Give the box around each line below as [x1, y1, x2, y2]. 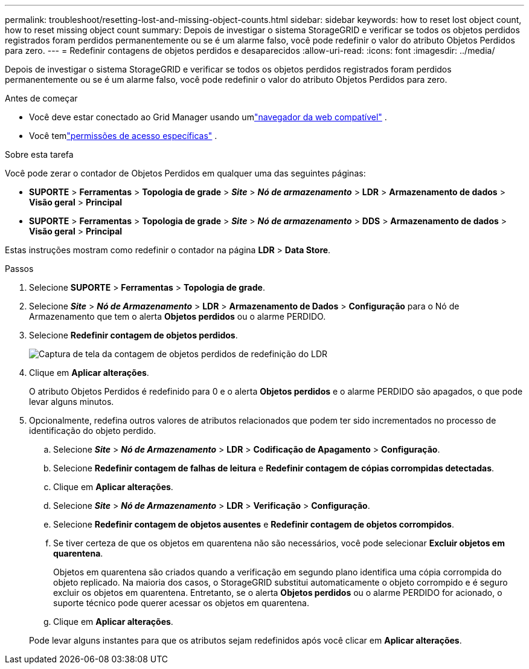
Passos [5, 263, 34, 274]
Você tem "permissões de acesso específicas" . [29, 131, 217, 141]
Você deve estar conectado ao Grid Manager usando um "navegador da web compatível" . [29, 112, 387, 122]
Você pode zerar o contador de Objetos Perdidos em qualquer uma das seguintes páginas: [5, 168, 366, 178]
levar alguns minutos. [29, 396, 114, 407]
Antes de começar [5, 93, 78, 103]
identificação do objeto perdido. [29, 425, 156, 436]
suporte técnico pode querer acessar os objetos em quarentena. [53, 598, 309, 608]
